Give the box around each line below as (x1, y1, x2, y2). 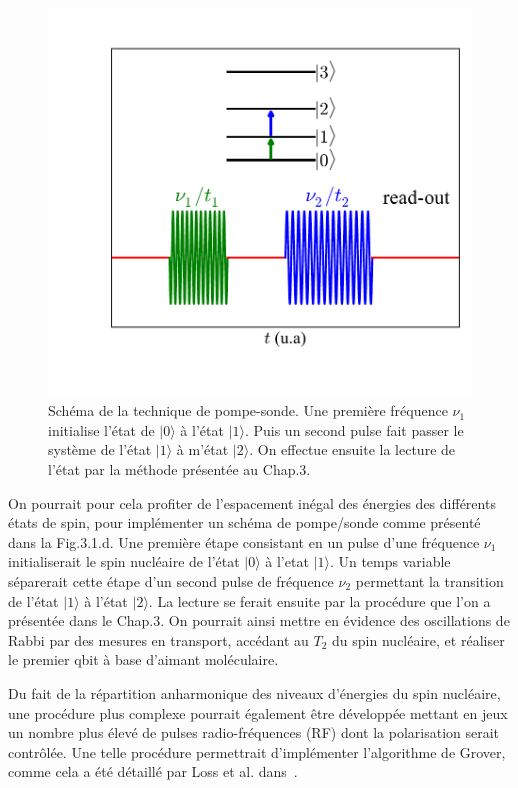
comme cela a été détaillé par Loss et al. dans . (8, 761, 298, 782)
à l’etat (265, 551, 309, 572)
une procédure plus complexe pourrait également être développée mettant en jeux (8, 702, 508, 723)
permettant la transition (355, 571, 504, 591)
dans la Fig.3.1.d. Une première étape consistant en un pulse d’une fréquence (8, 531, 480, 552)
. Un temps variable (329, 551, 451, 572)
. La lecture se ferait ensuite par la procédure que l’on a (148, 590, 491, 611)
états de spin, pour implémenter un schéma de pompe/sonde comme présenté (8, 512, 481, 533)
